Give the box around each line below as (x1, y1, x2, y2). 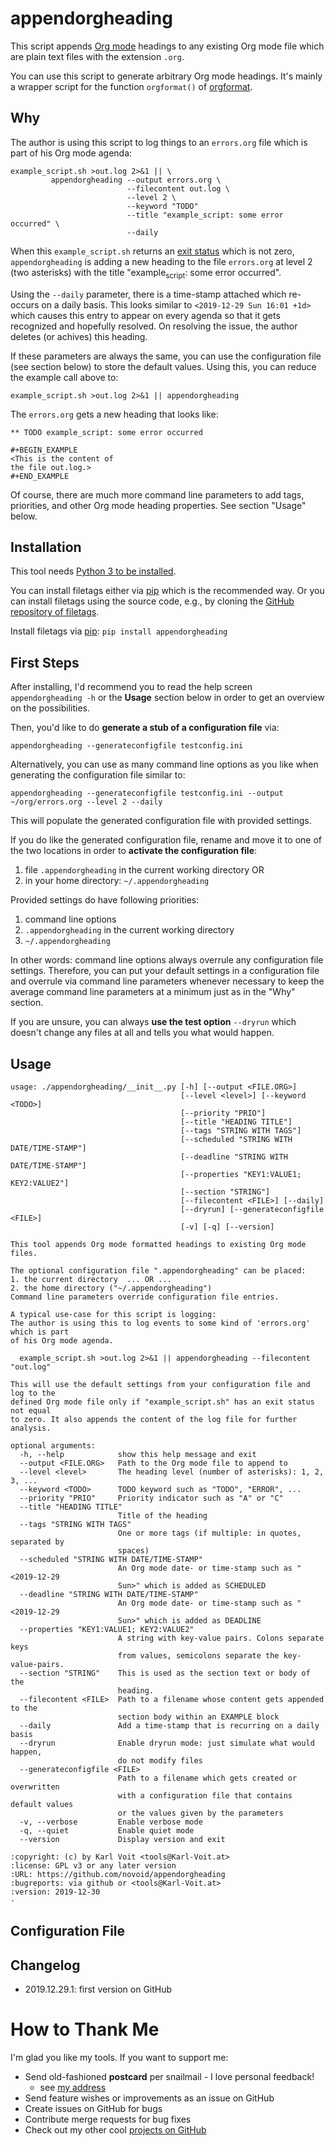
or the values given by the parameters (117, 1808, 284, 1818)
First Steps (10, 654, 80, 671)
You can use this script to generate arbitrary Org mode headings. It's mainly (10, 70, 323, 82)
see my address (39, 2082, 107, 2094)
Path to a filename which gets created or (117, 1773, 298, 1783)
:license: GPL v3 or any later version (10, 1860, 177, 1871)
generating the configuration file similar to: (10, 769, 186, 781)
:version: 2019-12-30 (10, 1887, 101, 1897)
